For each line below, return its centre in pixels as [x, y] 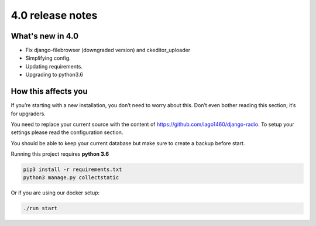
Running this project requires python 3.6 [60, 154]
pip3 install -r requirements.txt [73, 169]
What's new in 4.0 [45, 36]
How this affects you [49, 92]
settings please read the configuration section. [67, 132]
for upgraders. [28, 114]
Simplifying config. [48, 58]
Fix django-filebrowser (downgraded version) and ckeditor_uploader [108, 50]
